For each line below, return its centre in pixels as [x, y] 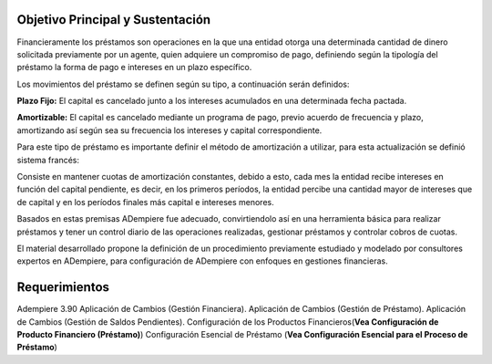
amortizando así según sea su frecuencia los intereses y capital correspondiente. [169, 130]
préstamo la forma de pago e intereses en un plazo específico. [134, 68]
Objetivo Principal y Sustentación [114, 20]
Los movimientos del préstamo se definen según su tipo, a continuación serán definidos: [183, 84]
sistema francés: [48, 160]
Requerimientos [63, 287]
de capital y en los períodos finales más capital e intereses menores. [145, 202]
